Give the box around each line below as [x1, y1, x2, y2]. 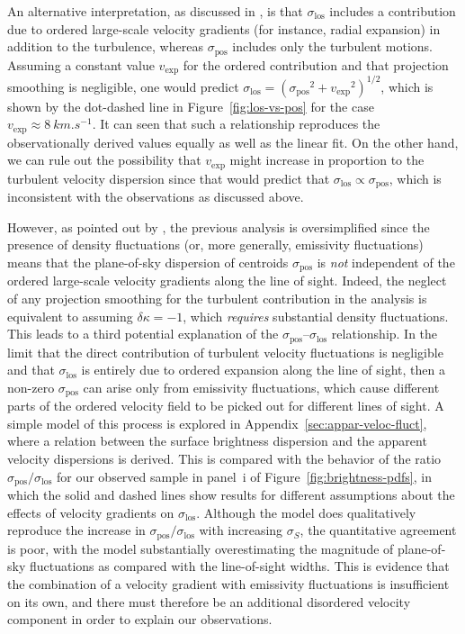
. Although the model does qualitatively [196, 503, 416, 521]
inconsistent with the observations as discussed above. [7, 187, 304, 206]
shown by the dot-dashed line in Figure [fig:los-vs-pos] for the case [7, 96, 374, 115]
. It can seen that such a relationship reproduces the [92, 114, 380, 133]
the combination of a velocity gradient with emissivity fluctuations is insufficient [7, 574, 450, 593]
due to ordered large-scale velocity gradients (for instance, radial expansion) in [7, 19, 441, 38]
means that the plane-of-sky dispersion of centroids [7, 252, 289, 271]
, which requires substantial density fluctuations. [183, 306, 449, 325]
